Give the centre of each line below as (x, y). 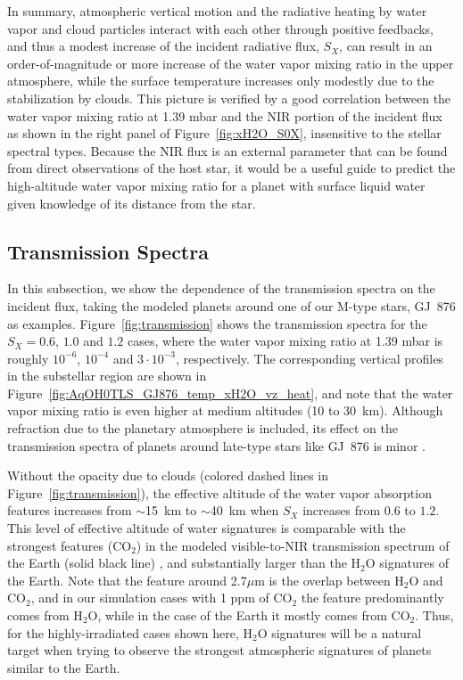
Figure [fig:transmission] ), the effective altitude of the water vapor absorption (219, 492)
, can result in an (386, 46)
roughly (28, 358)
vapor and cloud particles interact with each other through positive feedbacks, (221, 28)
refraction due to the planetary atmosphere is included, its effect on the (203, 428)
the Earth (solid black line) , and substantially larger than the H (184, 563)
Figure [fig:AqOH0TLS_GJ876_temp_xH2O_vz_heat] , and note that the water (230, 393)
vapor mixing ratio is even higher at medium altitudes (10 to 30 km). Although (225, 410)
